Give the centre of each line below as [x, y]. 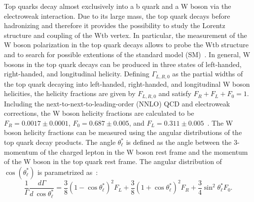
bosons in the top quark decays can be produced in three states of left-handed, [123, 64]
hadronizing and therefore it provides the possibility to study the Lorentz [115, 25]
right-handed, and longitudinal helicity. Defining [77, 74]
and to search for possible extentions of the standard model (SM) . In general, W [127, 54]
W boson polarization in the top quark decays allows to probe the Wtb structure [126, 45]
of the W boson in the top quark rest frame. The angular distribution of [113, 161]
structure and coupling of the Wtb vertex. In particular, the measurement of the [126, 35]
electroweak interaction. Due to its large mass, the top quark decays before [117, 16]
